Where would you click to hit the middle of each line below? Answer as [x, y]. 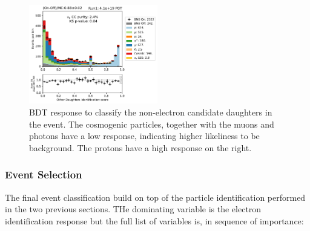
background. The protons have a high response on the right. [140, 147]
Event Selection [44, 174]
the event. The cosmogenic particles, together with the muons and [152, 124]
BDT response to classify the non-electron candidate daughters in [151, 112]
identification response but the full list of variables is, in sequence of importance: [154, 220]
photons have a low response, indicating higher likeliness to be [144, 136]
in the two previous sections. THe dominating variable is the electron [133, 209]
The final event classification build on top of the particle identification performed [155, 197]
